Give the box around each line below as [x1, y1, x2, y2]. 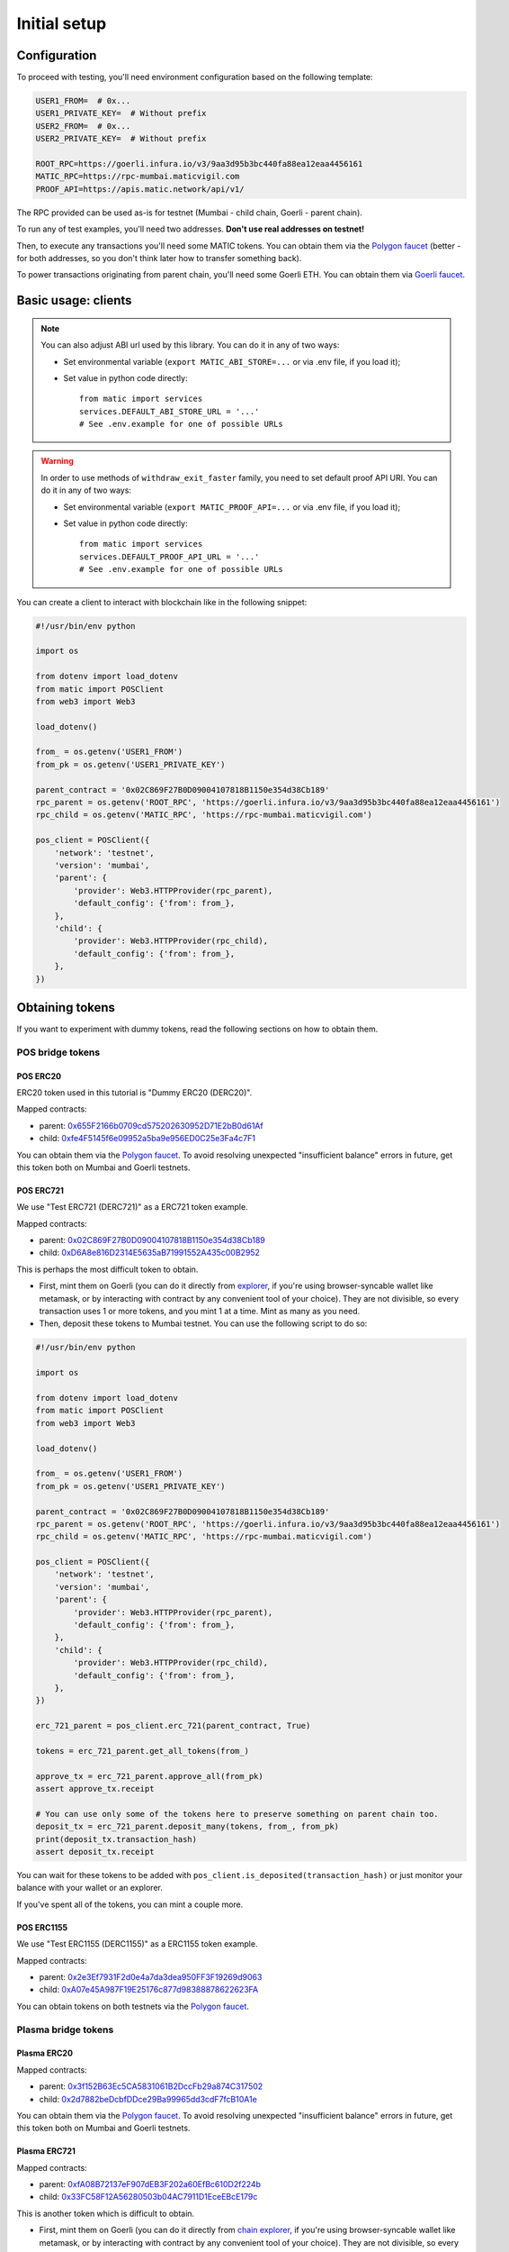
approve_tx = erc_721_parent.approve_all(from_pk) [35, 1771, 264, 1781]
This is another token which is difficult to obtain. [16, 2208, 195, 2219]
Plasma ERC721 [16, 2146, 76, 2157]
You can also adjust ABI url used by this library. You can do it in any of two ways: [40, 340, 340, 350]
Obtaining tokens [16, 1000, 116, 1015]
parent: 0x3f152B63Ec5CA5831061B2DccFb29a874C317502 [39, 2081, 263, 2092]
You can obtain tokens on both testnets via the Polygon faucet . [16, 2001, 249, 2011]
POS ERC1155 [16, 1921, 67, 1932]
